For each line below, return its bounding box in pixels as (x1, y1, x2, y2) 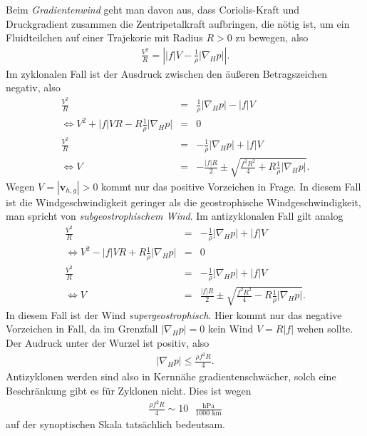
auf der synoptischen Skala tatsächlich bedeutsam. (6, 417, 225, 432)
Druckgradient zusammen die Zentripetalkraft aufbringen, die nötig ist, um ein (6, 16, 350, 31)
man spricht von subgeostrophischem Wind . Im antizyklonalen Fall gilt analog (6, 208, 343, 223)
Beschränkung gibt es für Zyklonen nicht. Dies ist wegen (6, 382, 252, 397)
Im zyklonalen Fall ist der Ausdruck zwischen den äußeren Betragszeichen (6, 66, 328, 81)
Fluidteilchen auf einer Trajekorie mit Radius (6, 30, 203, 45)
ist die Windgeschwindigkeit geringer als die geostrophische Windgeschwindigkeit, (6, 194, 361, 209)
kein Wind (207, 321, 254, 336)
